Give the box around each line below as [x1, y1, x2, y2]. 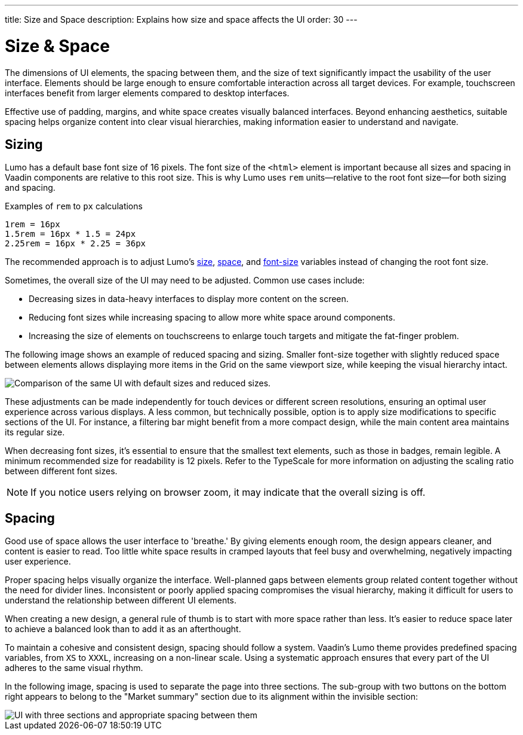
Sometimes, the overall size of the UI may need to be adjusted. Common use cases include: [5, 275, 365, 286]
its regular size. [5, 427, 65, 438]
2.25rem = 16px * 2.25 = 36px [5, 239, 146, 249]
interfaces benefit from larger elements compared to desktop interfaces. [5, 87, 290, 98]
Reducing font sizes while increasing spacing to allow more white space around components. [29, 312, 395, 323]
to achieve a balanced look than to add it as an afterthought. [5, 624, 241, 635]
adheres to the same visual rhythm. [5, 663, 143, 673]
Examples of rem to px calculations [5, 201, 143, 212]
